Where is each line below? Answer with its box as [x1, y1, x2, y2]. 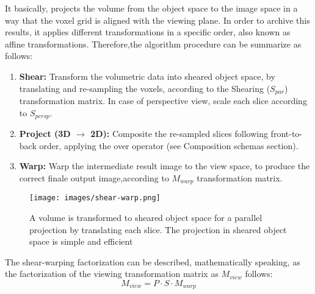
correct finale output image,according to [19, 171, 169, 184]
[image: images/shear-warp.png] [29, 194, 161, 203]
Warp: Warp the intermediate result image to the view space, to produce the [19, 159, 310, 172]
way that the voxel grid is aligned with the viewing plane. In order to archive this [5, 13, 310, 26]
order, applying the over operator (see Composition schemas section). [39, 139, 299, 152]
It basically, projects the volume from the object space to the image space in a [5, 2, 298, 14]
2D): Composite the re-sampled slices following [90, 127, 268, 140]
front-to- [270, 127, 302, 140]
